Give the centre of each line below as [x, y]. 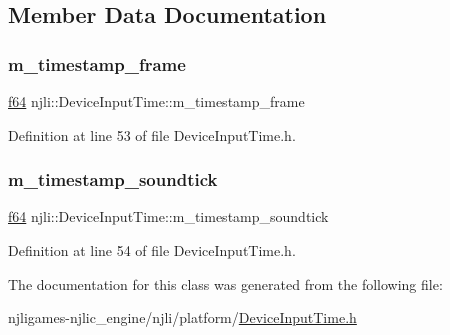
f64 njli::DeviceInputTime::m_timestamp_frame [156, 101]
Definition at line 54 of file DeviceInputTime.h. [152, 250]
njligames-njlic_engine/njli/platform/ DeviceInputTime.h [182, 317]
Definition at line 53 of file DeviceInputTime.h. [152, 134]
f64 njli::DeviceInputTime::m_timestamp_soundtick [168, 216]
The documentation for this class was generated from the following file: [225, 283]
